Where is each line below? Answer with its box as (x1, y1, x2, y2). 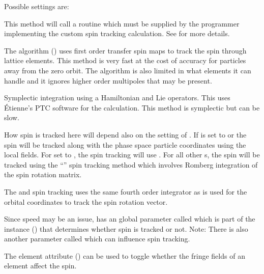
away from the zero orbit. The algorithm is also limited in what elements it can (4, 65, 251, 75)
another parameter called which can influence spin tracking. (4, 233, 190, 244)
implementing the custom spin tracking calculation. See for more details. (4, 28, 230, 39)
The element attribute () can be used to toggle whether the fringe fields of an (4, 250, 245, 261)
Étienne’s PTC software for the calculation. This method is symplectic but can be (4, 102, 260, 113)
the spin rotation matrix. (4, 169, 82, 180)
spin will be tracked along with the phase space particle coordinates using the (4, 139, 246, 150)
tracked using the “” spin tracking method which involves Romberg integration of (4, 159, 258, 170)
